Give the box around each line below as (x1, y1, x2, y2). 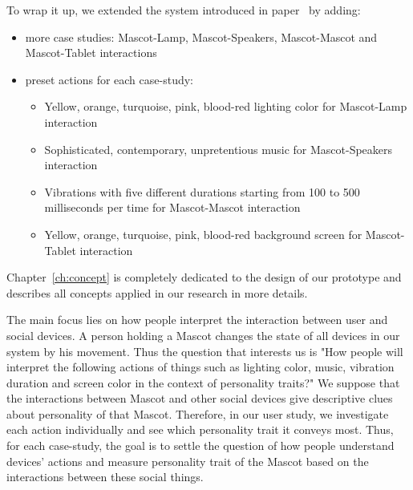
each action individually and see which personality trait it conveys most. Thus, (6, 421, 394, 438)
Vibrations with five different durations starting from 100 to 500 (44, 183, 360, 200)
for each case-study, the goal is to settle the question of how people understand (6, 437, 395, 454)
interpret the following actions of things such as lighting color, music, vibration (6, 358, 395, 375)
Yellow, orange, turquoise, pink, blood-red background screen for (44, 225, 362, 242)
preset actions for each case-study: (25, 71, 193, 87)
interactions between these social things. (6, 468, 204, 485)
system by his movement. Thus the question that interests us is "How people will (6, 342, 403, 359)
